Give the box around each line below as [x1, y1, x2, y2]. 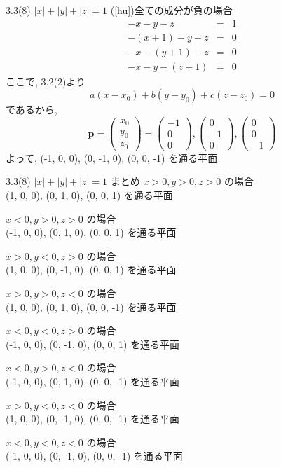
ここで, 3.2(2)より [6, 74, 86, 88]
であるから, [6, 102, 57, 117]
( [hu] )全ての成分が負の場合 [110, 3, 233, 17]
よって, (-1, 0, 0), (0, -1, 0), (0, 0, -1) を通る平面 [6, 150, 218, 165]
